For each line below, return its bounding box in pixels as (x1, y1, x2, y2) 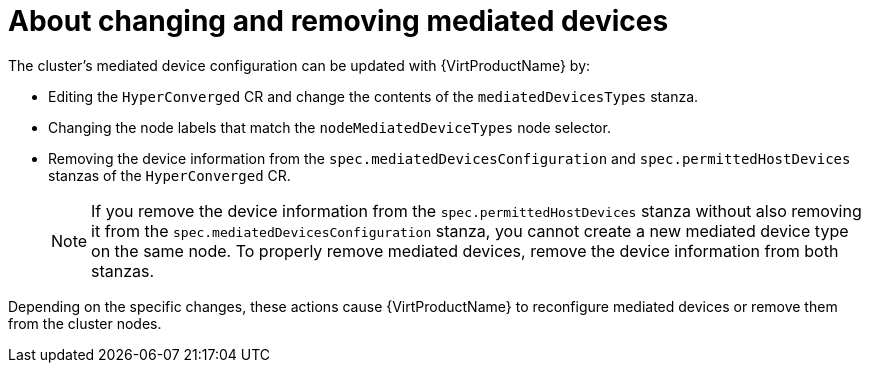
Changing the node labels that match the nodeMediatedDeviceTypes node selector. (48, 118, 611, 136)
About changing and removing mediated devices (8, 4, 669, 38)
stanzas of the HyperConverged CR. (48, 166, 291, 184)
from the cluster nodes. (8, 314, 162, 332)
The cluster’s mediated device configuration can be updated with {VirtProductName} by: (8, 56, 591, 74)
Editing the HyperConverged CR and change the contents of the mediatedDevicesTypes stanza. (48, 87, 699, 105)
